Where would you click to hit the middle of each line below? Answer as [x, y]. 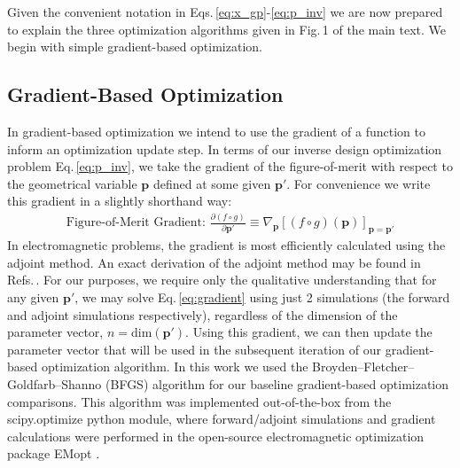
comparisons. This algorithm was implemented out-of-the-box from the [199, 401]
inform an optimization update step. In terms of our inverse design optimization [225, 148]
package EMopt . [54, 453]
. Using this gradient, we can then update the [309, 332]
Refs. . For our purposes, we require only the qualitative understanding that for [222, 280]
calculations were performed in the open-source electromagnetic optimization [216, 436]
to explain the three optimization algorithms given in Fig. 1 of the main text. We [227, 29]
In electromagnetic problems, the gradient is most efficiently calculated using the [226, 245]
